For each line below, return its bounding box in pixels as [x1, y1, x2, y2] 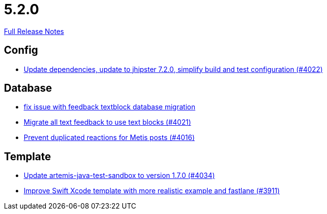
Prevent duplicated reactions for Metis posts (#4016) [24, 133, 195, 142]
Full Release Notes [4, 27, 64, 36]
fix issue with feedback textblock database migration [24, 103, 195, 111]
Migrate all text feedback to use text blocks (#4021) [24, 118, 191, 127]
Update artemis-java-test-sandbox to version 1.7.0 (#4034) [24, 171, 215, 180]
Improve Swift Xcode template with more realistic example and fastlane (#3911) [24, 186, 280, 195]
